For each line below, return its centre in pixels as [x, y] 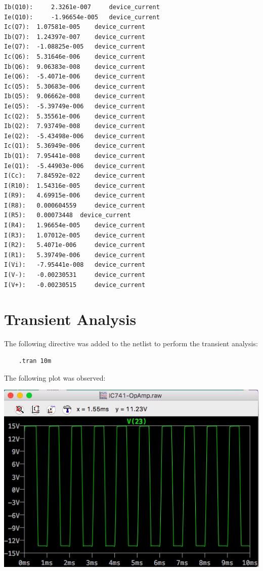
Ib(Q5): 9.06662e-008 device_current [75, 96]
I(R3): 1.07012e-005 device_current [75, 235]
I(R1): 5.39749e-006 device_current [75, 255]
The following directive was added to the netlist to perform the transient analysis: [131, 343]
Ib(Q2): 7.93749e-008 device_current [75, 126]
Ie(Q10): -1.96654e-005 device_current [82, 17]
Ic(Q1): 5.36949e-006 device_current [75, 146]
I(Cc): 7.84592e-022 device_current [75, 176]
